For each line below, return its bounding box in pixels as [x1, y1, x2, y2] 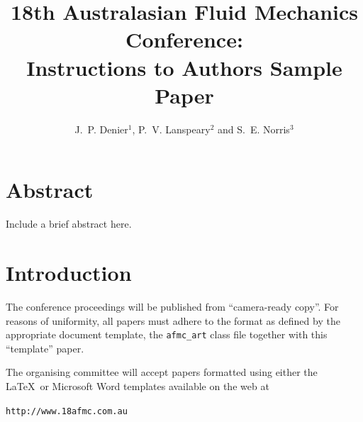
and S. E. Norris [217, 121, 290, 136]
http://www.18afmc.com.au [6, 406, 128, 416]
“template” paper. [6, 340, 84, 355]
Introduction [6, 258, 132, 287]
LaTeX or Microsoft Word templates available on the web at [6, 378, 269, 393]
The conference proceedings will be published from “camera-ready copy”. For [6, 299, 339, 313]
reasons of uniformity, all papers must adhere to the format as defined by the [6, 313, 340, 328]
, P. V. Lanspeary [132, 121, 211, 136]
